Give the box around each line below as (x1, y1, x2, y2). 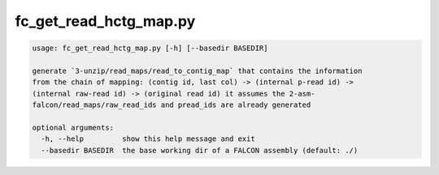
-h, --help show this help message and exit (41, 134, 255, 143)
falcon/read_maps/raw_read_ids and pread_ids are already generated (32, 100, 311, 109)
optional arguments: (32, 122, 114, 132)
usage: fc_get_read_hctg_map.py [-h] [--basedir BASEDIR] (32, 44, 268, 53)
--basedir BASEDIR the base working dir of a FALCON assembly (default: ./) (41, 146, 359, 155)
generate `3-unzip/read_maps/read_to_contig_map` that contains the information (32, 66, 363, 75)
